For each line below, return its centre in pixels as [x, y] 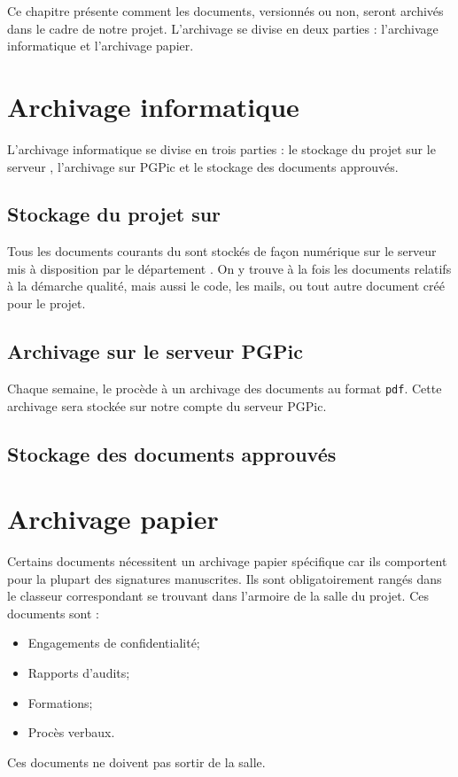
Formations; [60, 702]
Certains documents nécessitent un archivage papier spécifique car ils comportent [227, 561]
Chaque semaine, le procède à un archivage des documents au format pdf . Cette [225, 388]
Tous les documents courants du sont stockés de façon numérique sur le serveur [222, 251]
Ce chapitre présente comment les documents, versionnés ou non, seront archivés [225, 11]
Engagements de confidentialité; [114, 643]
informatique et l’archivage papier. [101, 46]
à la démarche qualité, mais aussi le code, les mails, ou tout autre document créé [226, 286]
